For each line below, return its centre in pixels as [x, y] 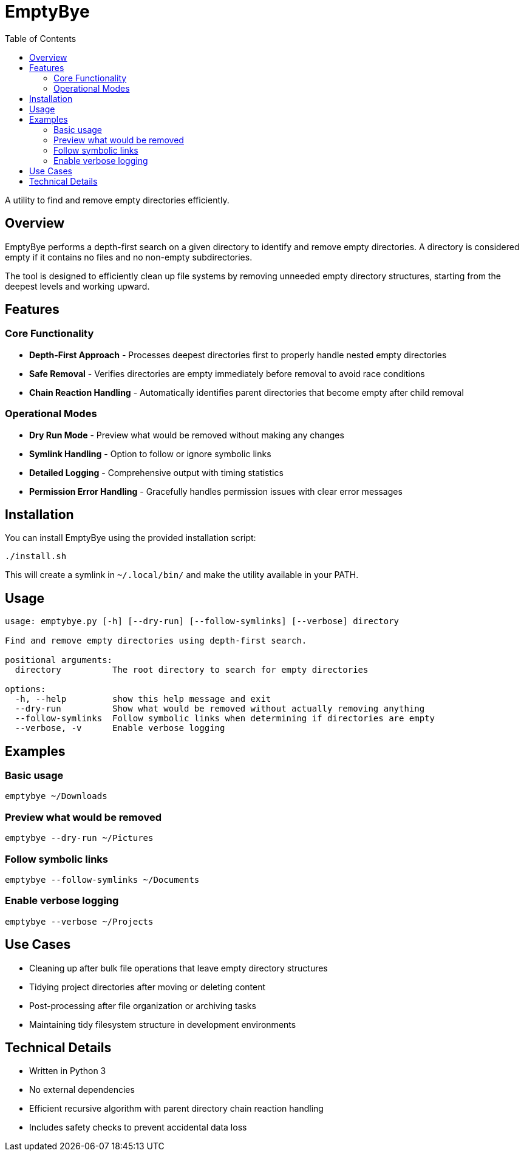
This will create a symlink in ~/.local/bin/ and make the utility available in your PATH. [182, 575]
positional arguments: [59, 660]
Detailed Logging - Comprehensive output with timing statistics [156, 472]
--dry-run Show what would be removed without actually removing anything [220, 709]
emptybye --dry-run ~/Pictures [79, 838]
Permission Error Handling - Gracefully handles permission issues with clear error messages [216, 491]
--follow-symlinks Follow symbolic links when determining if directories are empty [225, 719]
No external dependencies [82, 1090]
